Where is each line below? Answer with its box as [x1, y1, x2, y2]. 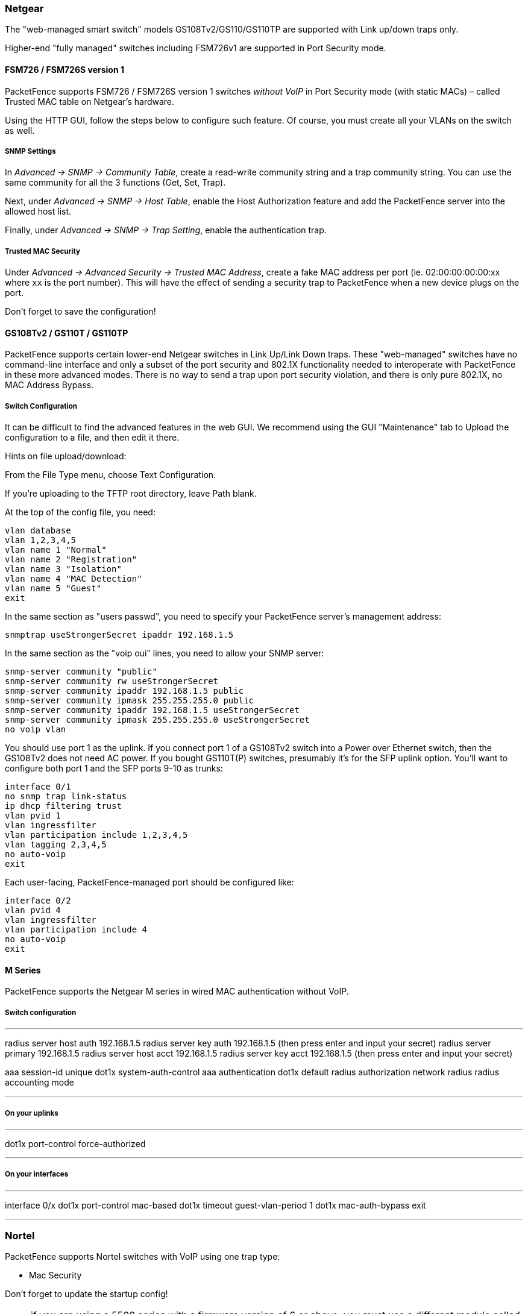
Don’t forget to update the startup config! [5, 1289, 168, 1300]
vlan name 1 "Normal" [5, 545, 107, 555]
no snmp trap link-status [5, 791, 127, 802]
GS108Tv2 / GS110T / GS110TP [5, 327, 128, 338]
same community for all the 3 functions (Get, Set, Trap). [5, 177, 226, 188]
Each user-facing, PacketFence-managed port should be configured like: [5, 877, 294, 888]
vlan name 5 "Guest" [5, 583, 102, 594]
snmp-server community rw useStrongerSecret [5, 676, 219, 687]
